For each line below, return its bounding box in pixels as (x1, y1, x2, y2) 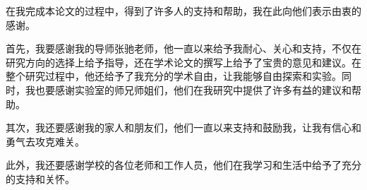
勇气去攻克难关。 (6, 133, 85, 148)
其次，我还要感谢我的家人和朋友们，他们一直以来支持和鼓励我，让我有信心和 (6, 120, 361, 135)
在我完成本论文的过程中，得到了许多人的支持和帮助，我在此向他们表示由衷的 (6, 4, 361, 18)
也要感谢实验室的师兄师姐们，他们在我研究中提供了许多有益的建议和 (35, 82, 351, 97)
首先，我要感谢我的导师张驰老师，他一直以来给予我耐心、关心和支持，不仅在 (6, 41, 361, 56)
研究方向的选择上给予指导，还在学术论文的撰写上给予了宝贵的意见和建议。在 (6, 54, 361, 69)
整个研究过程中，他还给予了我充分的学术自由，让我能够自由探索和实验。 (6, 69, 342, 83)
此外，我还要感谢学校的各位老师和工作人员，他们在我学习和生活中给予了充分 (6, 158, 361, 172)
